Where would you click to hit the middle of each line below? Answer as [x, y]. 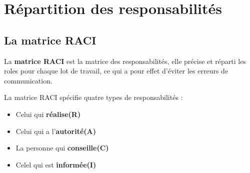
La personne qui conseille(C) [62, 148]
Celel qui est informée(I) [56, 164]
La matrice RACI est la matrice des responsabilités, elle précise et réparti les [125, 61]
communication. [28, 80]
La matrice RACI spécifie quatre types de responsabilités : [93, 97]
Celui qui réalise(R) [48, 114]
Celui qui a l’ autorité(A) [56, 131]
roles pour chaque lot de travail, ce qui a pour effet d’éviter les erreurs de [116, 71]
